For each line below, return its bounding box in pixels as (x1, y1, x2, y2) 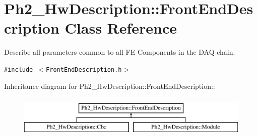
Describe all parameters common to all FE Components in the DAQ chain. (4, 47, 235, 57)
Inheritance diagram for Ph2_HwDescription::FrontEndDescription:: (4, 80, 215, 91)
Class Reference (65, 18, 177, 38)
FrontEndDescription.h (46, 66, 122, 73)
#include (4, 66, 33, 73)
